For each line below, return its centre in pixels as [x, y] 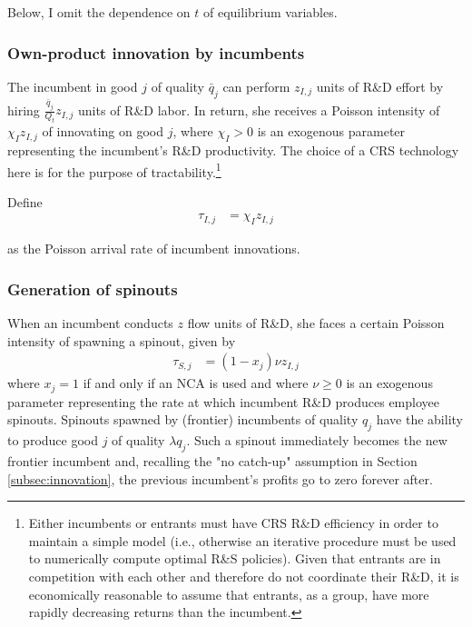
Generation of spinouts [93, 289]
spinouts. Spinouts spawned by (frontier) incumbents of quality [183, 419]
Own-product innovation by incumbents [156, 52]
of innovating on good [103, 131]
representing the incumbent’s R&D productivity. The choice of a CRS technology [233, 150]
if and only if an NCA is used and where [196, 383]
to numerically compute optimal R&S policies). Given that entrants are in [235, 558]
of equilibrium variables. [270, 12]
